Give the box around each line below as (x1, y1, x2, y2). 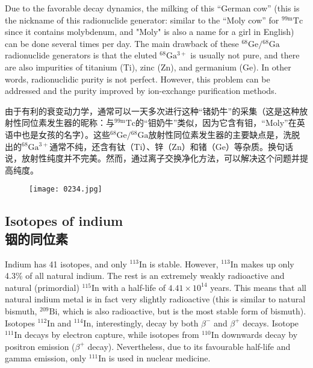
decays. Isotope (243, 316, 299, 329)
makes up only (241, 257, 294, 270)
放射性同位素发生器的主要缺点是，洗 (148, 128, 292, 140)
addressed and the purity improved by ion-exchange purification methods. (5, 84, 277, 97)
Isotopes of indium (5, 211, 123, 230)
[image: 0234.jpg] (29, 185, 102, 194)
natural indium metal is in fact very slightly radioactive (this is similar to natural (5, 293, 306, 305)
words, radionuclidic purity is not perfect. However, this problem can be (5, 72, 270, 85)
